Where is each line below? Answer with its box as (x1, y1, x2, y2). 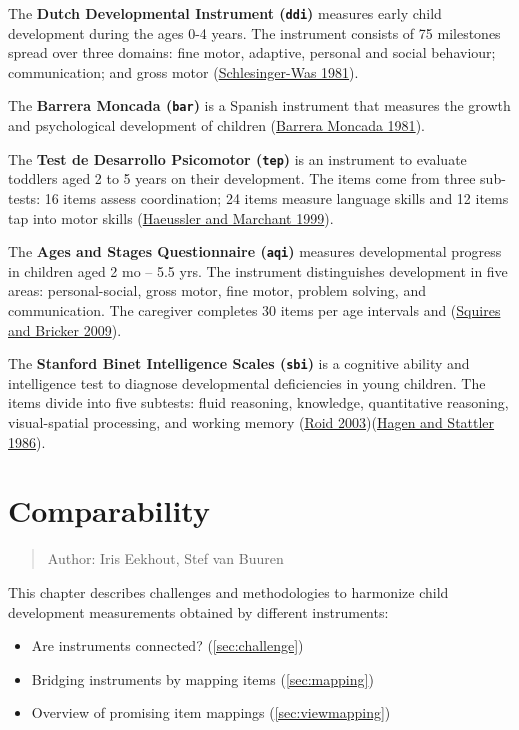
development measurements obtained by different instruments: (8, 601, 389, 622)
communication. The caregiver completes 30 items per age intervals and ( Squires (8, 299, 501, 320)
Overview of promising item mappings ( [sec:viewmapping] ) (31, 702, 391, 723)
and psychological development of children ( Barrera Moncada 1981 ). (8, 115, 425, 136)
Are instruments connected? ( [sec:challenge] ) (31, 635, 304, 656)
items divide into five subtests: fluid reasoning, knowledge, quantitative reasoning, (8, 392, 509, 413)
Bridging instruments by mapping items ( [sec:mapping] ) (31, 668, 374, 689)
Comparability (8, 490, 210, 531)
